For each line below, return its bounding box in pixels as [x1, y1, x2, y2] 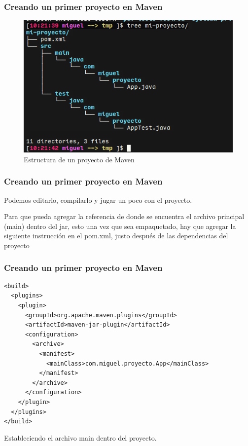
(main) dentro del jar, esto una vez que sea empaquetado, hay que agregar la [4, 221, 236, 231]
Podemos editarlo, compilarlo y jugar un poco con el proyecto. [4, 194, 192, 205]
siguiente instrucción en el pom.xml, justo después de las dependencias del [4, 230, 228, 241]
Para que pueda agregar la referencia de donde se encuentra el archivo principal [4, 211, 245, 222]
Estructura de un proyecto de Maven [24, 154, 135, 164]
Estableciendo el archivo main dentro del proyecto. [4, 432, 157, 443]
